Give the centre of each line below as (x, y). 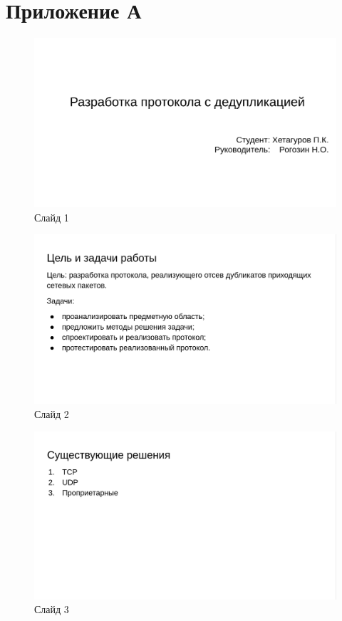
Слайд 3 (52, 609)
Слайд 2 (52, 414)
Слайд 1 (52, 217)
